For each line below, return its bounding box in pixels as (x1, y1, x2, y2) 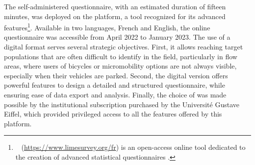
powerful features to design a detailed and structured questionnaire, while (4, 80, 225, 90)
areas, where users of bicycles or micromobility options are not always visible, (4, 61, 237, 71)
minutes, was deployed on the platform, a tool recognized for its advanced (4, 11, 226, 21)
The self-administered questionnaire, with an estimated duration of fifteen (4, 1, 226, 11)
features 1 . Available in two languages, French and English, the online (4, 21, 210, 32)
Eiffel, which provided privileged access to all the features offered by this (4, 109, 222, 119)
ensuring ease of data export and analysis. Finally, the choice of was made (4, 90, 227, 99)
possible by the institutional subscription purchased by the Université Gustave (4, 99, 239, 109)
